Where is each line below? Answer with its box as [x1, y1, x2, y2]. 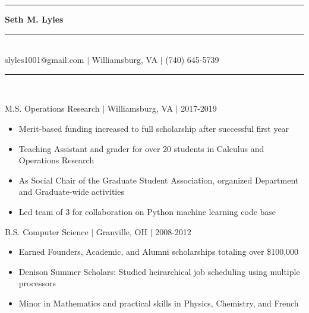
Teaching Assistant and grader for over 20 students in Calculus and [18, 142, 264, 154]
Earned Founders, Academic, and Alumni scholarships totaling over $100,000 [18, 245, 299, 258]
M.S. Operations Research [5, 102, 100, 115]
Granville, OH [96, 225, 147, 238]
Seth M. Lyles [5, 13, 64, 25]
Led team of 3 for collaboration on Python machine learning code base [18, 205, 276, 217]
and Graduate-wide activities [18, 185, 124, 198]
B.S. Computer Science [5, 225, 89, 238]
